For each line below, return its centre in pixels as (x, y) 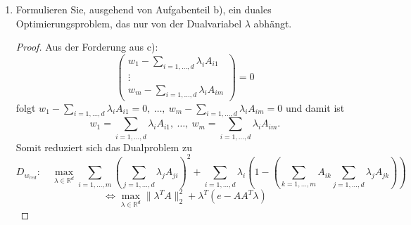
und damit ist (315, 107)
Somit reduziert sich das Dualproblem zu (104, 147)
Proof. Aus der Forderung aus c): (87, 47)
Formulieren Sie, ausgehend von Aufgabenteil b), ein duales (144, 9)
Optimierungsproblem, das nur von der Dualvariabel (129, 23)
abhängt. (273, 23)
